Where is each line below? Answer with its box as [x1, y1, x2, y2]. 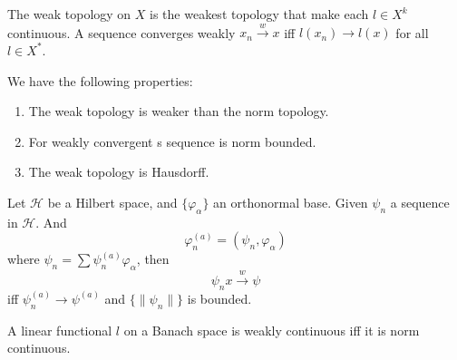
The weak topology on [7, 5, 131, 23]
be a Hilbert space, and [47, 192, 178, 211]
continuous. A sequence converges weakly [7, 23, 236, 42]
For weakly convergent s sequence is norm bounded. [28, 131, 316, 151]
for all [395, 23, 429, 42]
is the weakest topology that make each [150, 5, 369, 23]
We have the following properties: [7, 71, 193, 90]
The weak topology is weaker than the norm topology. [28, 102, 329, 121]
